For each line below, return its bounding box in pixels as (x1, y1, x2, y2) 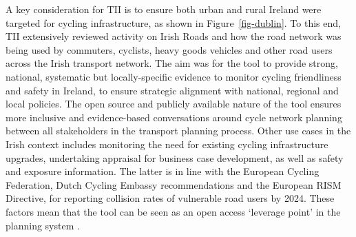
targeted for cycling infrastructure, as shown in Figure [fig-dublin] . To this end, (6, 15, 341, 30)
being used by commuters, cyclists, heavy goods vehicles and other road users (6, 42, 333, 56)
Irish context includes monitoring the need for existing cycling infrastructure (6, 136, 328, 151)
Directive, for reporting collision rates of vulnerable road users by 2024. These (6, 191, 335, 205)
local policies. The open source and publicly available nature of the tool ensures (6, 96, 342, 111)
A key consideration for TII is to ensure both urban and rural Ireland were (6, 2, 322, 16)
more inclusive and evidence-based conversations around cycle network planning (6, 110, 342, 124)
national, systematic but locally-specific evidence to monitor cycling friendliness (6, 69, 342, 83)
